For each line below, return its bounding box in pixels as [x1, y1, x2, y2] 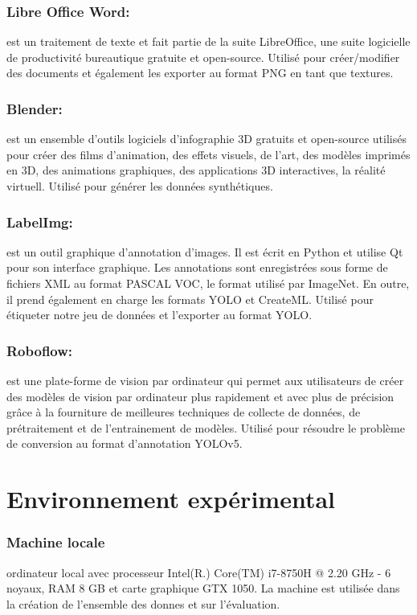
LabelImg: [6, 211, 73, 232]
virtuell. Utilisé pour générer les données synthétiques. [6, 178, 273, 194]
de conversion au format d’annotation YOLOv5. [6, 435, 243, 452]
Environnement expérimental [6, 482, 335, 515]
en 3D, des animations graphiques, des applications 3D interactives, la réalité [6, 162, 386, 178]
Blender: [6, 98, 63, 118]
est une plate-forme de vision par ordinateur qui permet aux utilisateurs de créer [6, 372, 404, 388]
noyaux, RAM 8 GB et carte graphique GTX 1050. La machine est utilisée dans [6, 580, 400, 597]
